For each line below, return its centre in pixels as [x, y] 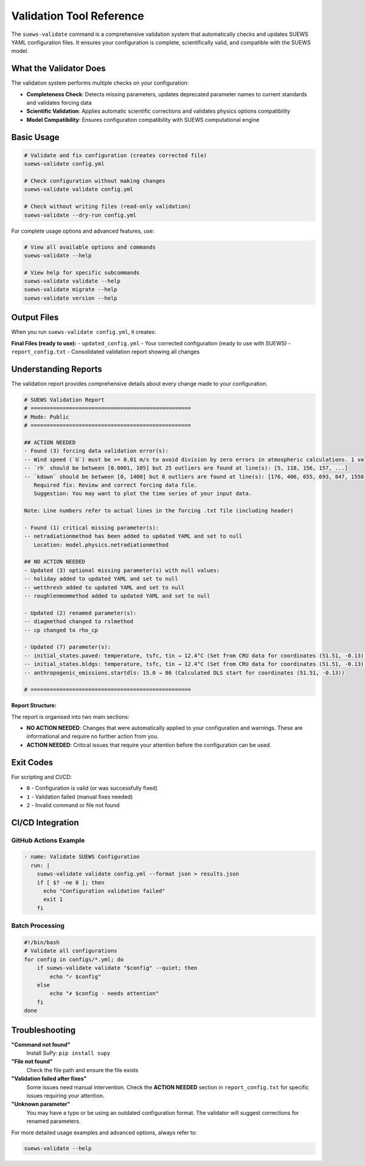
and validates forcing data [59, 103]
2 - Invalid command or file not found [73, 805]
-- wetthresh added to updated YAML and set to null [104, 587]
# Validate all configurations [71, 951]
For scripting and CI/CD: [42, 777]
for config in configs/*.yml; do [74, 959]
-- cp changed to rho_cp [61, 630]
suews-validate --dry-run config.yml [80, 215]
